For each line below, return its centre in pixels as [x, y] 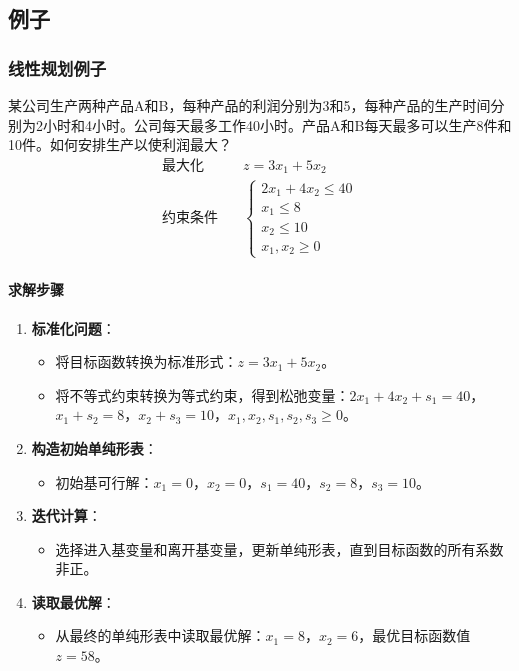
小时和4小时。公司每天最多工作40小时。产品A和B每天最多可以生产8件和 [277, 124]
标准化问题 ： [73, 327]
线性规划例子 [57, 67]
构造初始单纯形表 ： [94, 447]
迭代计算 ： [66, 515]
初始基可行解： [104, 481]
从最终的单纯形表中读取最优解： [160, 635]
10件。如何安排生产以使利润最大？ [120, 144]
